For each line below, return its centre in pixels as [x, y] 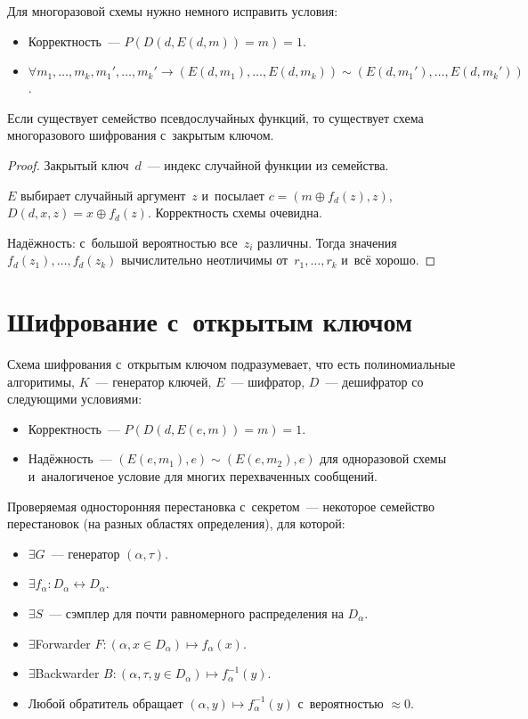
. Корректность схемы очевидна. [235, 212]
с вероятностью [341, 703]
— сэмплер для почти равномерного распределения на [196, 613]
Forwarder [63, 643]
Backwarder [67, 673]
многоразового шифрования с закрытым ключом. [141, 135]
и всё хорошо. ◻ [389, 260]
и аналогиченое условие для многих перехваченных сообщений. [203, 476]
